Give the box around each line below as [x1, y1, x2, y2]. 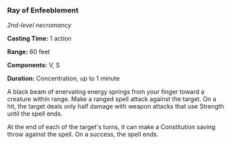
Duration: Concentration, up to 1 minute [7, 74, 120, 82]
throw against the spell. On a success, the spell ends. [7, 130, 159, 139]
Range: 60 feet [7, 47, 50, 56]
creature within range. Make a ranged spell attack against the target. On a [7, 95, 217, 103]
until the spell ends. [7, 109, 63, 118]
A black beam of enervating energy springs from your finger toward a [7, 88, 205, 96]
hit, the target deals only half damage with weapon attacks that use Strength [7, 102, 224, 111]
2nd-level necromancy [7, 21, 72, 30]
